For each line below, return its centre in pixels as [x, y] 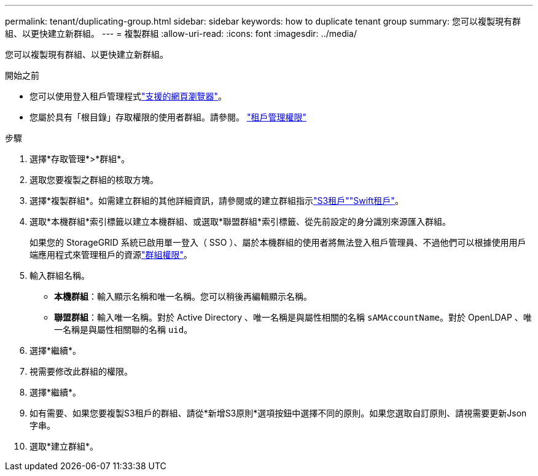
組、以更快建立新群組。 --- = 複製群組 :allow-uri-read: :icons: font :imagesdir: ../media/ [181, 33]
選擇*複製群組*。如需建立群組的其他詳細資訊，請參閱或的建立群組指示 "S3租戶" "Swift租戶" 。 [216, 201]
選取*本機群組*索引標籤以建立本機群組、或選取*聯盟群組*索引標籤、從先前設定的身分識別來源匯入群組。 [240, 221]
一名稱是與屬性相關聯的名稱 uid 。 [123, 330]
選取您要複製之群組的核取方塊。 [94, 180]
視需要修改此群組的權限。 [81, 371]
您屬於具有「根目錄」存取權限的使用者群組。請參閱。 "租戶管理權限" [168, 117]
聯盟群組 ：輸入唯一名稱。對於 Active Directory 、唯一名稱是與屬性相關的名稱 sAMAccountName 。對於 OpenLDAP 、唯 [293, 317]
